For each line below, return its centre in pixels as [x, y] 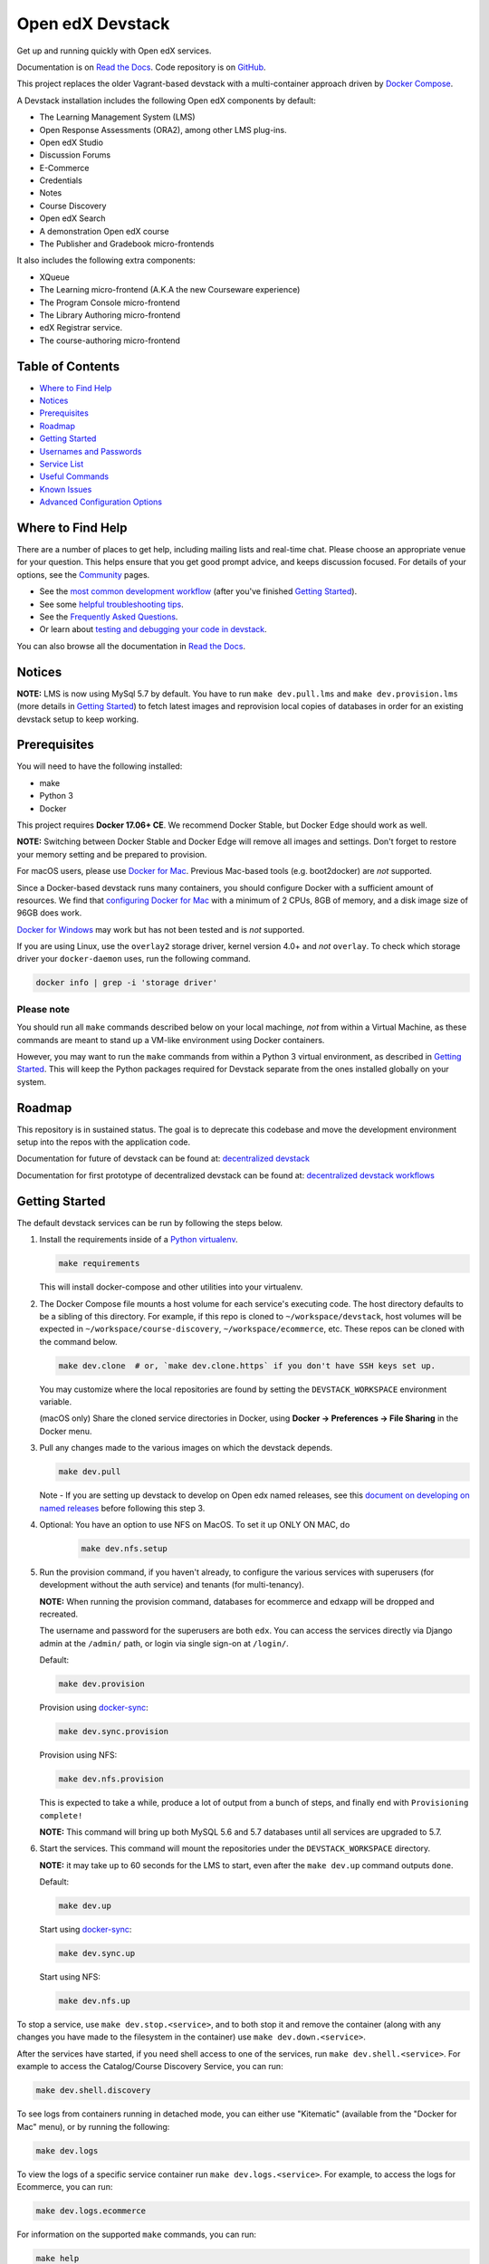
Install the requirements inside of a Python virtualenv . [139, 1240]
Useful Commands [74, 476]
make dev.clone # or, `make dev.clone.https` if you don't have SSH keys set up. [247, 1366]
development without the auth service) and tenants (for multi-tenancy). [172, 1585]
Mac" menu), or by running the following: [93, 2126]
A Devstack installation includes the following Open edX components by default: [166, 101]
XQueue [54, 277]
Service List [62, 464]
